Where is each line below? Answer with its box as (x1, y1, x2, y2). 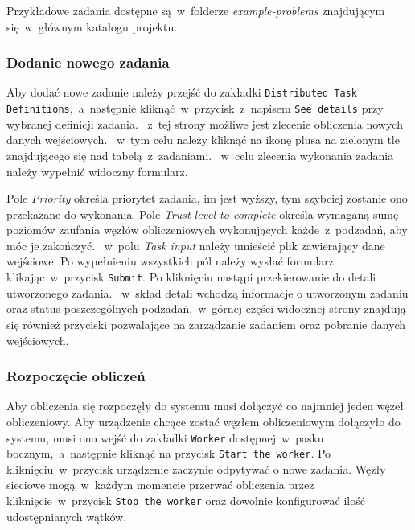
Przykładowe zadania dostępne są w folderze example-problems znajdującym (6, 2, 385, 18)
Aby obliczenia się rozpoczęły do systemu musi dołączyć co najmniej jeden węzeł (6, 397, 404, 414)
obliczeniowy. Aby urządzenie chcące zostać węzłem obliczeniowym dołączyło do (6, 413, 401, 429)
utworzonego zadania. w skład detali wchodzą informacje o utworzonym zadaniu (6, 284, 409, 301)
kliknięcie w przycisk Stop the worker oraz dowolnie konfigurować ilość (6, 492, 365, 508)
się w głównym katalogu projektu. (6, 18, 178, 35)
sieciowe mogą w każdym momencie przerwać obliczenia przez (6, 476, 314, 493)
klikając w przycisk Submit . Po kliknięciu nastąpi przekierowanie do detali (6, 269, 376, 286)
